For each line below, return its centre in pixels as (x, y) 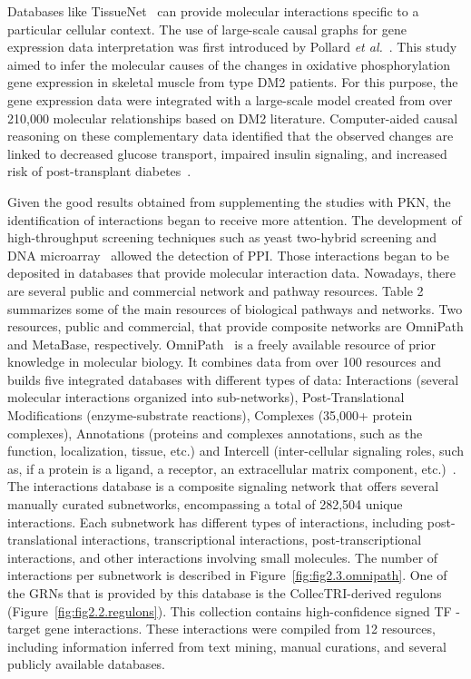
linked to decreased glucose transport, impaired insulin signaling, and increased (227, 153)
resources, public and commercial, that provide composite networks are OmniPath (235, 326)
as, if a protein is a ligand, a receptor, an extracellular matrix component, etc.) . (232, 468)
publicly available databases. (87, 664)
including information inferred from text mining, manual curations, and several (227, 646)
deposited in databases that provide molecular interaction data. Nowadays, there (231, 273)
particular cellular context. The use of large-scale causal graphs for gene (207, 29)
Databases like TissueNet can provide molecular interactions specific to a (213, 11)
